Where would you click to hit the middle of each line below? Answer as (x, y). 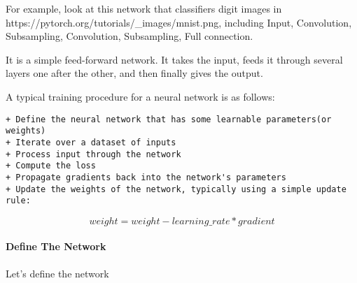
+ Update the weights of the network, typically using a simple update (176, 189)
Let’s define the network (57, 273)
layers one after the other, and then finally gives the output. (134, 73)
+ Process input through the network (93, 154)
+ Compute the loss (51, 166)
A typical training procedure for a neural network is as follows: (140, 96)
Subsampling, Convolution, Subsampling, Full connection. (129, 36)
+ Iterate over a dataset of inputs (91, 142)
